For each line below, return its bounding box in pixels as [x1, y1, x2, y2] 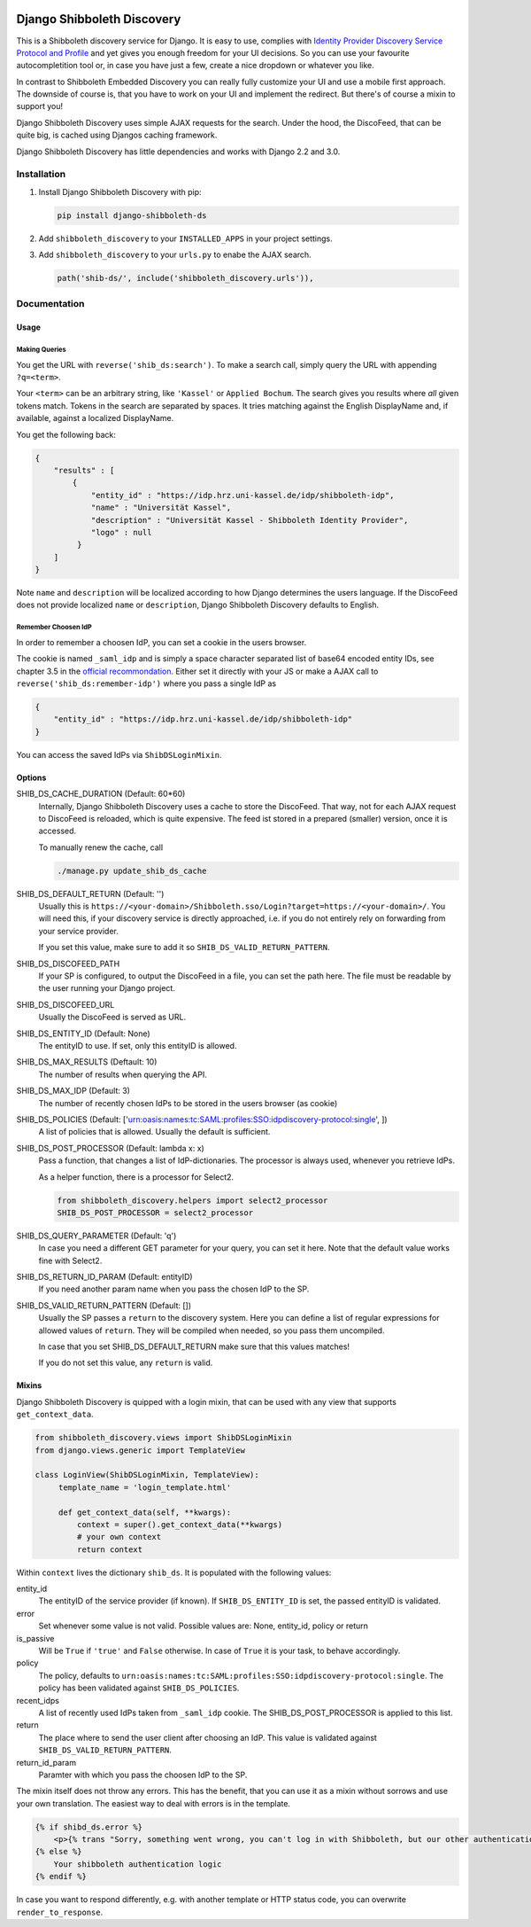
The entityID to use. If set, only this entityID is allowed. [38, 1041, 237, 1050]
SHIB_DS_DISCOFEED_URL [16, 999, 115, 1010]
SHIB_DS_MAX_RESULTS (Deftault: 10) [16, 1057, 158, 1067]
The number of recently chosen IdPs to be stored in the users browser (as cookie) [38, 1097, 338, 1108]
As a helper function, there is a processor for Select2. [38, 1171, 235, 1182]
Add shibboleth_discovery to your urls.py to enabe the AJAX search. [38, 249, 312, 261]
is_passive [16, 1633, 55, 1643]
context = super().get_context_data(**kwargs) [76, 1519, 283, 1529]
